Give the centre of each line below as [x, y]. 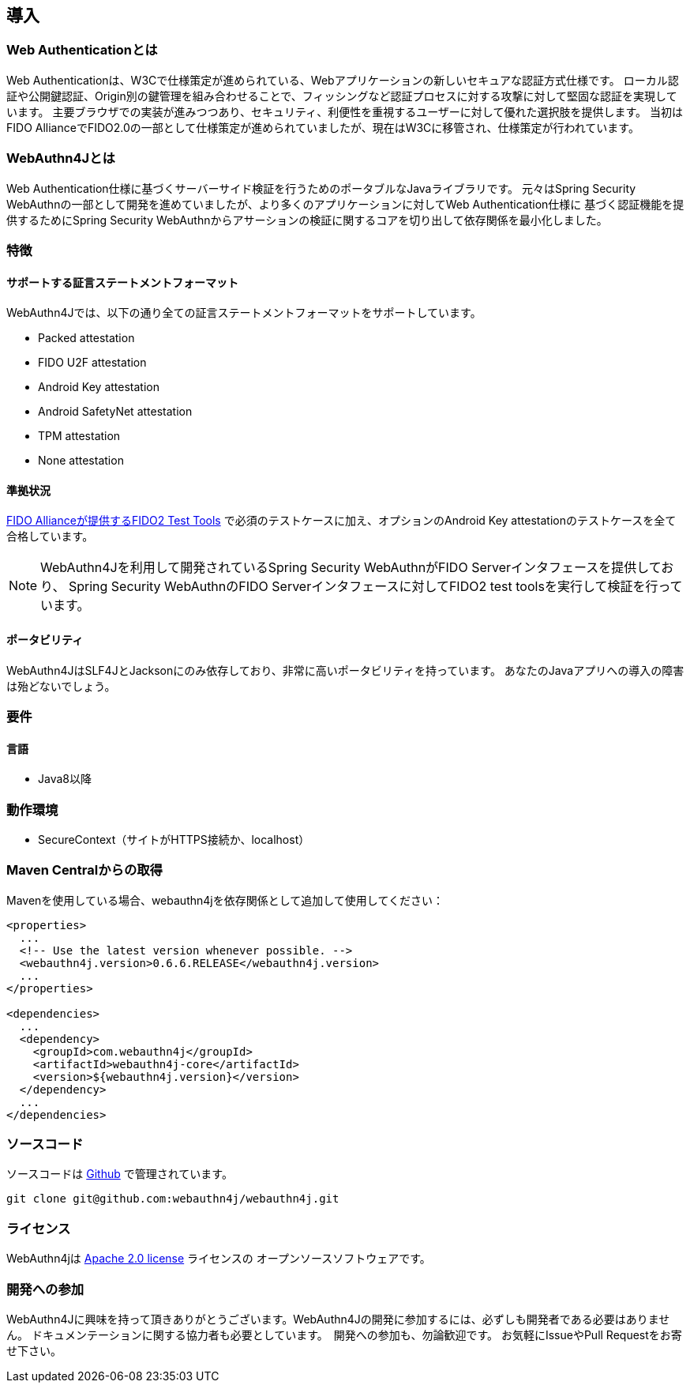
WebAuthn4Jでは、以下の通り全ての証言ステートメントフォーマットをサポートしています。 [244, 313]
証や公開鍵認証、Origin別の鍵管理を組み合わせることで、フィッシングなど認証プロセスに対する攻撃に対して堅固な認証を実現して [342, 96]
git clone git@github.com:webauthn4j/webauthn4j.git [173, 1199]
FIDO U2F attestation [92, 363]
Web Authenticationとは [82, 50]
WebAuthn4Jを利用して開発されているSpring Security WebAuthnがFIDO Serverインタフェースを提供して [351, 568]
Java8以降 [65, 779]
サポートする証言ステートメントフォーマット [122, 282]
